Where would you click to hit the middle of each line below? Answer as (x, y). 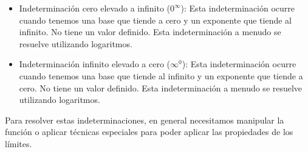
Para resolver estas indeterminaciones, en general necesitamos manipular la (145, 120)
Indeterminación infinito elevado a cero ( (94, 64)
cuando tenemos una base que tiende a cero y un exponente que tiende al (155, 20)
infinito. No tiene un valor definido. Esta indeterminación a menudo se (150, 32)
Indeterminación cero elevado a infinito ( (94, 8)
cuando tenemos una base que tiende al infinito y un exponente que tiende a (161, 75)
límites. (19, 143)
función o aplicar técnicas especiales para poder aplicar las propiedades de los (149, 132)
